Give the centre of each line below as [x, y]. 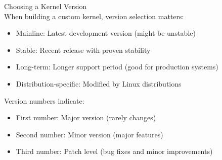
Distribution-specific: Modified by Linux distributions [99, 83]
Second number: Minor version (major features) [90, 134]
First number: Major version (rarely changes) [86, 117]
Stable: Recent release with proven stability [83, 50]
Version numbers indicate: [44, 100]
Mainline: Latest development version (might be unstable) [106, 33]
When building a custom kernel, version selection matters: [94, 16]
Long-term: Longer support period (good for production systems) [117, 67]
